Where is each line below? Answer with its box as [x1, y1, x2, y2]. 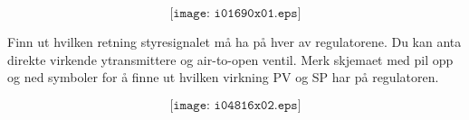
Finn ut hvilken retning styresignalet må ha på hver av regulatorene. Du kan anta [7, 32, 462, 51]
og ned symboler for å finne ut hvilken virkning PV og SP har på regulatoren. [7, 68, 439, 87]
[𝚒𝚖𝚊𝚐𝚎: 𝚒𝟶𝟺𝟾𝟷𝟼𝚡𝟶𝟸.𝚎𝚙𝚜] [169, 98, 301, 112]
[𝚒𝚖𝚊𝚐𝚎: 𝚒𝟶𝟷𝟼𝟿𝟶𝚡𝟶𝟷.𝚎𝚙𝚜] [169, 7, 301, 20]
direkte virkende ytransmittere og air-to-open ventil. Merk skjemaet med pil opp [7, 50, 454, 69]
